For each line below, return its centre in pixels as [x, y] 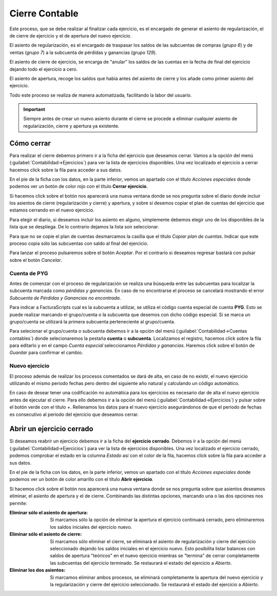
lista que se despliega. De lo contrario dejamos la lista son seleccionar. [84, 227]
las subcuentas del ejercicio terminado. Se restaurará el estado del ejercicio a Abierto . [141, 563]
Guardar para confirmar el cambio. [46, 353]
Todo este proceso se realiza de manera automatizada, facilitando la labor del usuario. [101, 95]
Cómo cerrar [30, 143]
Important [34, 109]
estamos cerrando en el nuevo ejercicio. [52, 210]
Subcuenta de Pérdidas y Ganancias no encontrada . [65, 298]
